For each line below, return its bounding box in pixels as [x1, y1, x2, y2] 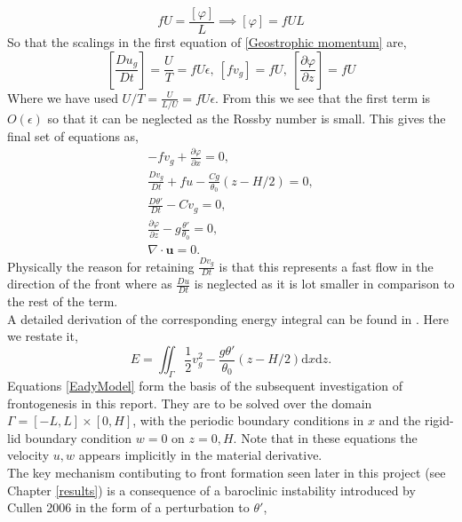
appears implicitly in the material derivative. [78, 446, 323, 464]
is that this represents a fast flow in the [219, 257, 434, 275]
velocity [7, 446, 50, 464]
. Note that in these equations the [233, 428, 418, 447]
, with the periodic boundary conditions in [132, 411, 364, 430]
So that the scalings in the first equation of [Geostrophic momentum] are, [7, 33, 407, 51]
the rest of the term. [7, 291, 118, 310]
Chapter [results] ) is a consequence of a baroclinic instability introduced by [7, 480, 416, 499]
